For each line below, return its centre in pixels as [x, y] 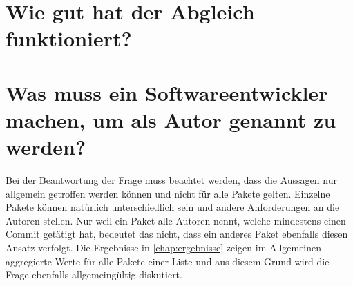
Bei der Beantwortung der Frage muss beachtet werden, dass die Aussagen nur [171, 180]
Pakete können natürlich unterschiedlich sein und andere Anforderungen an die [173, 207]
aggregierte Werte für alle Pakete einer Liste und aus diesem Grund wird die [168, 261]
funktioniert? [69, 38]
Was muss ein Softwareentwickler [167, 92]
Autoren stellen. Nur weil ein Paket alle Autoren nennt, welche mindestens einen [176, 220]
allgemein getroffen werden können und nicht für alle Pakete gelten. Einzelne [168, 193]
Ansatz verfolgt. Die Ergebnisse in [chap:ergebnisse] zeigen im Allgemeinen [164, 248]
